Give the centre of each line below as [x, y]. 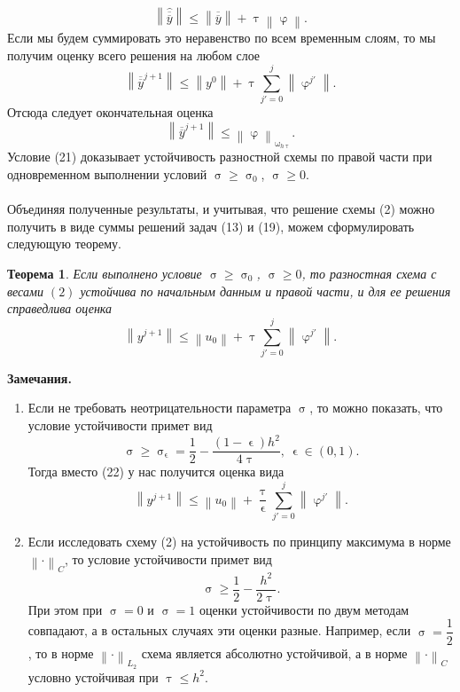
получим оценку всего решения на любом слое [134, 55]
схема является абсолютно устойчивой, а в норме [274, 653]
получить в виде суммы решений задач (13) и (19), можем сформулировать [211, 226]
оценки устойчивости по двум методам [304, 609]
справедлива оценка [60, 308]
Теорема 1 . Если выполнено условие [105, 273]
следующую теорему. [65, 244]
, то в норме [61, 653]
